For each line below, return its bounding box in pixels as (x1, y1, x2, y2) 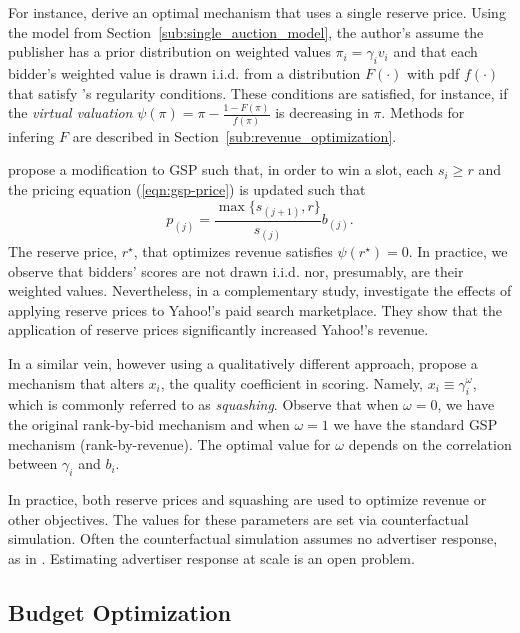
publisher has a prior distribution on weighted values (8, 41, 331, 62)
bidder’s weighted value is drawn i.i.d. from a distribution (8, 62, 361, 83)
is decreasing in (275, 102, 369, 123)
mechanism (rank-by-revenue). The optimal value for (8, 433, 331, 454)
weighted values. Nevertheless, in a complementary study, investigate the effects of (8, 280, 512, 301)
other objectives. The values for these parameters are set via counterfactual (8, 508, 469, 529)
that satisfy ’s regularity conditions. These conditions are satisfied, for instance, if (8, 82, 508, 103)
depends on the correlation (348, 433, 512, 454)
